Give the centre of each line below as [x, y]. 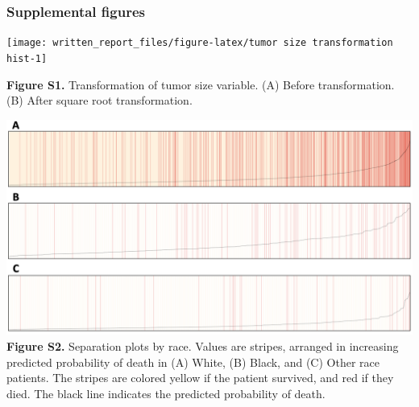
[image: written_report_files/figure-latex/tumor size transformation [200, 43]
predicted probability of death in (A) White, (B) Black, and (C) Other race [193, 362]
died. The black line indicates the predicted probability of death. [166, 393]
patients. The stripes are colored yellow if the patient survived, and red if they [200, 378]
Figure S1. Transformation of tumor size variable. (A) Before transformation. [201, 84]
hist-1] [27, 58]
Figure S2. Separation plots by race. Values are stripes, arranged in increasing [203, 346]
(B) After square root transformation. [100, 100]
